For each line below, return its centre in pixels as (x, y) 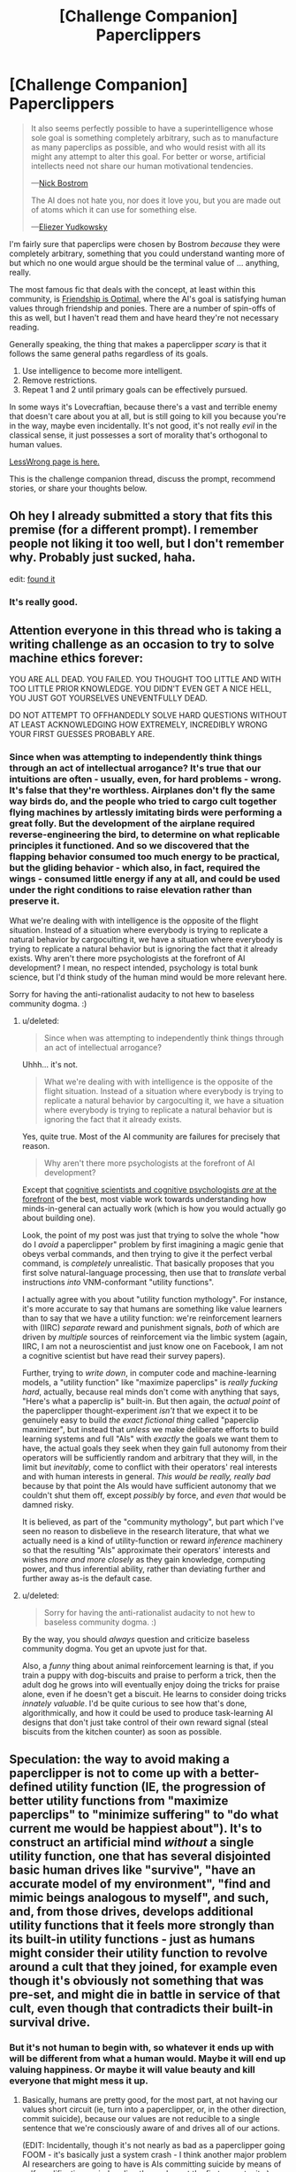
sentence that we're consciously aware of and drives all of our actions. (151, 2129)
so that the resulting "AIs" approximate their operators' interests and (146, 1550)
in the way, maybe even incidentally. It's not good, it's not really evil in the (143, 425)
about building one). (58, 1218)
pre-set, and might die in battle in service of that (145, 1995)
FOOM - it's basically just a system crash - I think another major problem (154, 2155)
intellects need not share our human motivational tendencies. (142, 166)
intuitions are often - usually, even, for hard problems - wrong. (145, 780)
